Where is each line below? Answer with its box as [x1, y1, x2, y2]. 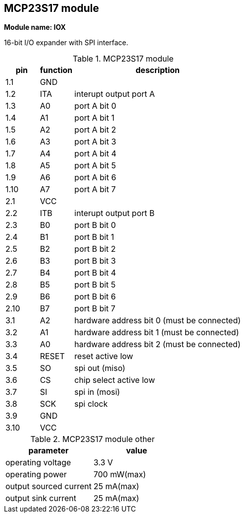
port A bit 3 [74, 137, 116, 147]
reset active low [74, 351, 133, 362]
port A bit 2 [74, 125, 116, 135]
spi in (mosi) [74, 387, 120, 397]
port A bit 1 [74, 113, 115, 123]
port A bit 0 [74, 101, 116, 111]
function [40, 65, 73, 75]
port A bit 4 [74, 148, 117, 159]
